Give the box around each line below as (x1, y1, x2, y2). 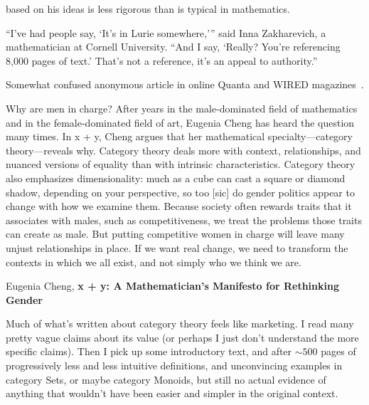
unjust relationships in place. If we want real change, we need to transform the (6, 240, 348, 255)
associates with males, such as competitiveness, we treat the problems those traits (6, 212, 362, 227)
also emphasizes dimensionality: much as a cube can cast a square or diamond (6, 170, 346, 185)
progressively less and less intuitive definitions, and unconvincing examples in (6, 358, 343, 373)
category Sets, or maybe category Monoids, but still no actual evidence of (6, 372, 326, 386)
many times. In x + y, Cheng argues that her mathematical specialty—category (6, 129, 353, 144)
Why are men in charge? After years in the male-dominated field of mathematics (6, 100, 358, 115)
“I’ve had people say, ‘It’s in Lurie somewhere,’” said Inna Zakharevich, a (6, 25, 326, 40)
